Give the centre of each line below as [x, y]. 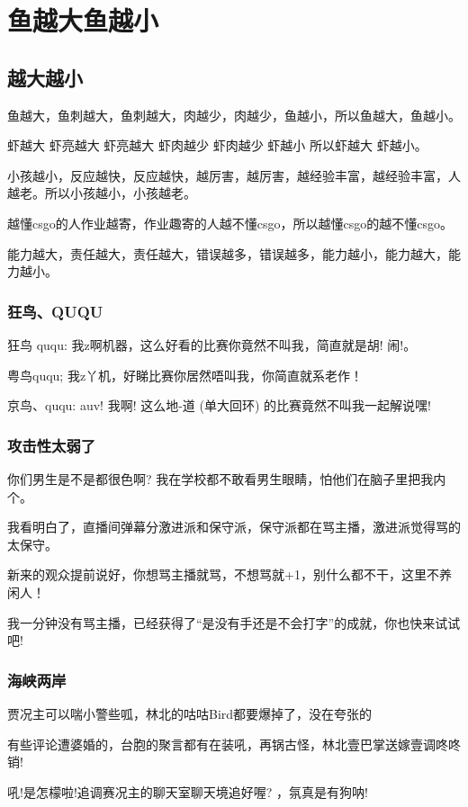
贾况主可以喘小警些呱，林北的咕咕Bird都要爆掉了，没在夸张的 [190, 713]
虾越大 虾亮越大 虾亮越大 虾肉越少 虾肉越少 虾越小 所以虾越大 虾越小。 [217, 145]
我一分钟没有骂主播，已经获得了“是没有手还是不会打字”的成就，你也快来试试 [234, 622]
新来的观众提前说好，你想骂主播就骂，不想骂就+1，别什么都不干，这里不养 [229, 574]
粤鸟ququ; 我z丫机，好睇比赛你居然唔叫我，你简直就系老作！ [185, 375]
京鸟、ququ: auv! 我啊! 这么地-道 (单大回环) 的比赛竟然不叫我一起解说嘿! [219, 405]
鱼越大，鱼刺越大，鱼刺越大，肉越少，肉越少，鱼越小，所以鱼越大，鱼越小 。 [234, 115]
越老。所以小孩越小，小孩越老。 [102, 193]
